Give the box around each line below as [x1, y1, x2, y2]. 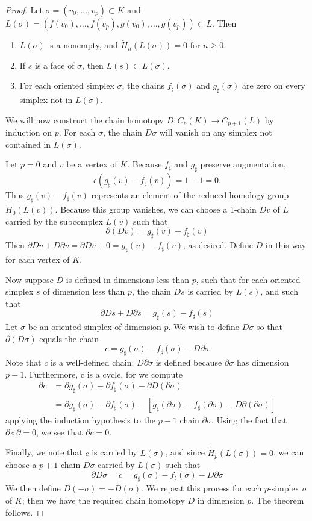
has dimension [236, 356, 289, 369]
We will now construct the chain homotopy [5, 113, 164, 126]
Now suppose [5, 273, 54, 285]
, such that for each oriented [196, 273, 301, 285]
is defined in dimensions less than [66, 273, 189, 285]
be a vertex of [66, 158, 117, 170]
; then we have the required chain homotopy [22, 494, 185, 507]
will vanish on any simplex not [159, 126, 272, 139]
